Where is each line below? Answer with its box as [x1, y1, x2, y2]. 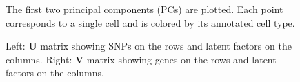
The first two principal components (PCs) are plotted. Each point [6, 2, 283, 16]
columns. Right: [6, 52, 72, 66]
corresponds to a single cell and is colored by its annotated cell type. [6, 15, 295, 30]
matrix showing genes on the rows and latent [86, 52, 277, 66]
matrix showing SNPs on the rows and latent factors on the [40, 39, 292, 53]
